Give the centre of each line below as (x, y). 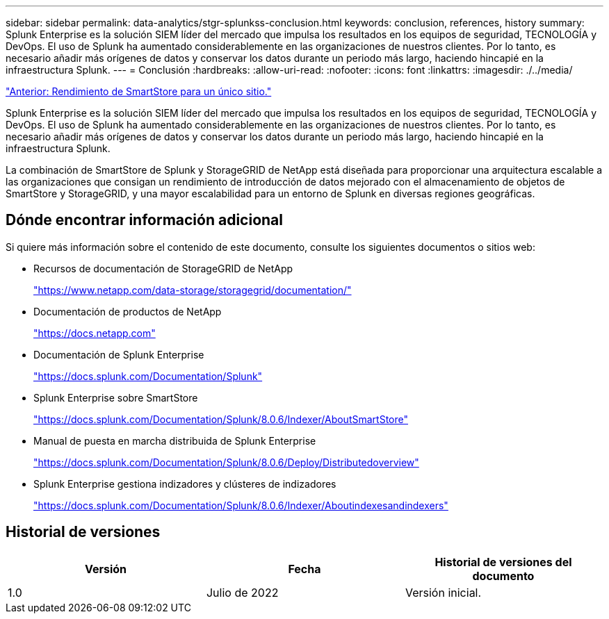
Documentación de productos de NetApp (128, 311)
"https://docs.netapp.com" (95, 333)
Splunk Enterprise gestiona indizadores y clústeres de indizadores (185, 484)
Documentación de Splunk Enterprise (119, 354)
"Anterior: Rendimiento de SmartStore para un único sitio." (139, 91)
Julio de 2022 (242, 592)
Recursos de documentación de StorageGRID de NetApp (163, 268)
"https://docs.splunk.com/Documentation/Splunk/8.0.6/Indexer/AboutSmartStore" (221, 419)
